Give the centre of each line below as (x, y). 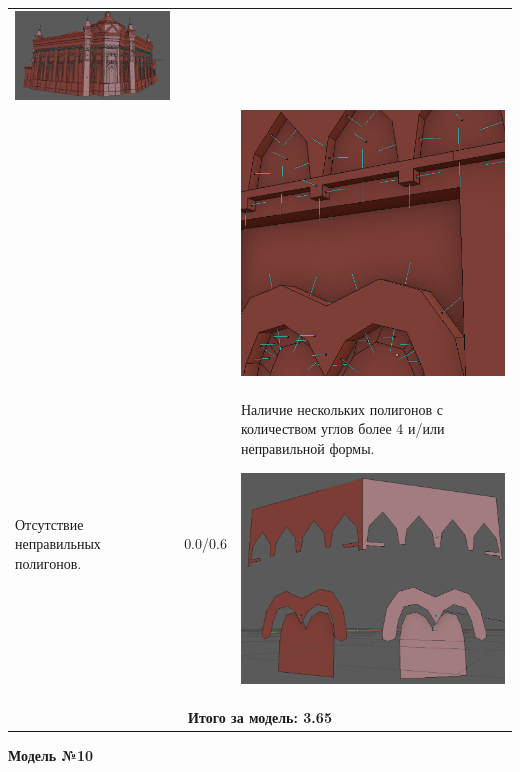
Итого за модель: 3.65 (260, 716)
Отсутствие (49, 523)
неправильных (58, 543)
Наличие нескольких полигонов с (341, 408)
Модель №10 (51, 754)
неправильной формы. (307, 448)
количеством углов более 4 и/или (342, 428)
